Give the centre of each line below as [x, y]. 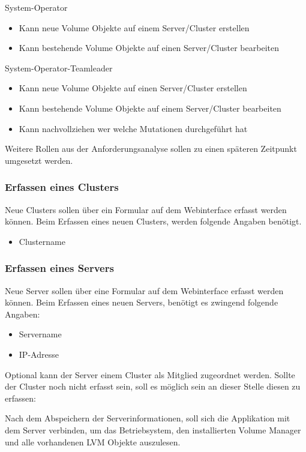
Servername [40, 334]
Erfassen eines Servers [59, 268]
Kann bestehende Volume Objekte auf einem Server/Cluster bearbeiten [150, 108]
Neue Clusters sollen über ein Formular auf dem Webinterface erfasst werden [146, 209]
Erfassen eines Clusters [62, 187]
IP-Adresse [39, 354]
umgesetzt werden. [39, 160]
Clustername [42, 241]
